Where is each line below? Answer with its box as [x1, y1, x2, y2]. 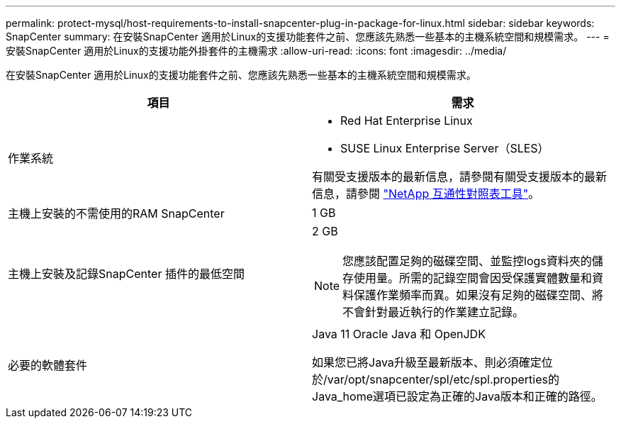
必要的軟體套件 [8, 358, 88, 372]
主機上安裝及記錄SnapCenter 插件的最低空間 [8, 267, 245, 281]
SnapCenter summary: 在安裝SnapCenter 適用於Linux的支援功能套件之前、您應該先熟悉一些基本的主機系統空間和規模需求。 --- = [6, 30, 610, 43]
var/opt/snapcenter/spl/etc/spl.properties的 [327, 372, 559, 386]
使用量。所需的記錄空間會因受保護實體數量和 [354, 271, 593, 285]
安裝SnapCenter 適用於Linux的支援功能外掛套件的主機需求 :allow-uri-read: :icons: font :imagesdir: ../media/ [6, 45, 507, 57]
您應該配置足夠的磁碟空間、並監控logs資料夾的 [342, 254, 592, 268]
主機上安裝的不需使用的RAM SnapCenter [8, 206, 225, 221]
